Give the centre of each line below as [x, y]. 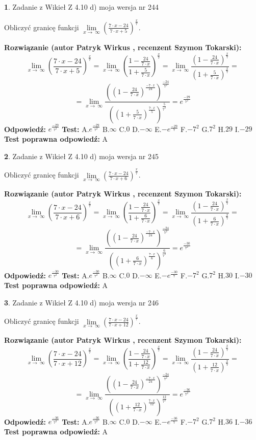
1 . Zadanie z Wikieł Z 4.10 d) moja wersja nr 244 [82, 7]
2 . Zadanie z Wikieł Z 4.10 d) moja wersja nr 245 [82, 156]
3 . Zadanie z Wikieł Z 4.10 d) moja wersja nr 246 [82, 302]
